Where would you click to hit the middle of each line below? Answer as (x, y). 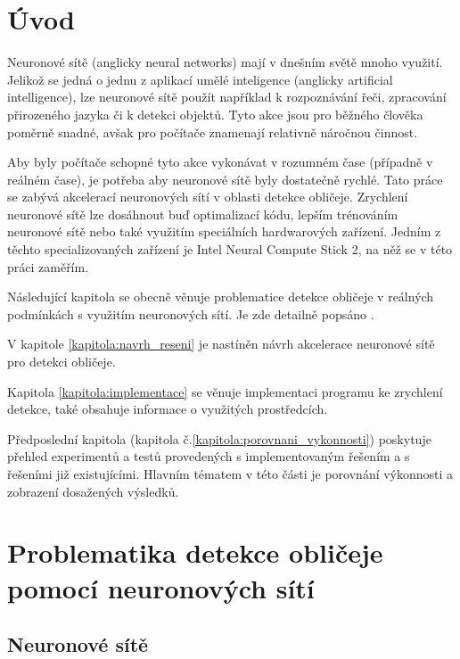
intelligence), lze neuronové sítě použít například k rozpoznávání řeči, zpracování (227, 97)
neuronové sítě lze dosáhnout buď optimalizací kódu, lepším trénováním (203, 214)
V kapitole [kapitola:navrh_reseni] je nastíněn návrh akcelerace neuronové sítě (221, 344)
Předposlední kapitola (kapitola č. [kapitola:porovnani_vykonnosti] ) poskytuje (219, 438)
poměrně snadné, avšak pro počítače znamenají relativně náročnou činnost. (213, 132)
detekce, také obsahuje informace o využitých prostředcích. (168, 409)
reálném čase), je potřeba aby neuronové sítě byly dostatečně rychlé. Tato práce (225, 179)
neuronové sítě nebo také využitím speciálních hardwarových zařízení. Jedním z (224, 231)
